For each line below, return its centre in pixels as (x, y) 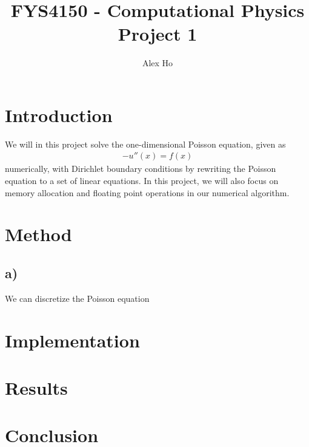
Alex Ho (158, 63)
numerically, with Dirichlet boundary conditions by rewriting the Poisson (141, 169)
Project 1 (158, 34)
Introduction (59, 114)
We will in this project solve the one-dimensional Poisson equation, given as (145, 144)
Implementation (72, 340)
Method (38, 234)
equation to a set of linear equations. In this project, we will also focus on (142, 181)
